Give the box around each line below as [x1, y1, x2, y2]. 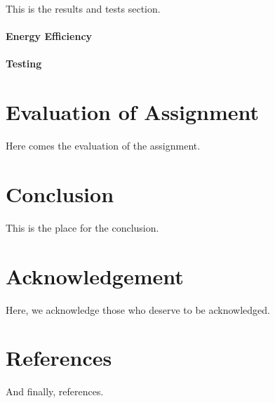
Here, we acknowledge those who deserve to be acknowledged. [6, 302, 270, 317]
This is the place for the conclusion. [6, 220, 159, 234]
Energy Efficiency [6, 29, 93, 44]
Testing [6, 56, 42, 71]
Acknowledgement [6, 261, 184, 290]
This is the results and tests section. [6, 1, 161, 15]
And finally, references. [6, 384, 104, 399]
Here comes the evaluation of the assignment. [6, 138, 201, 153]
